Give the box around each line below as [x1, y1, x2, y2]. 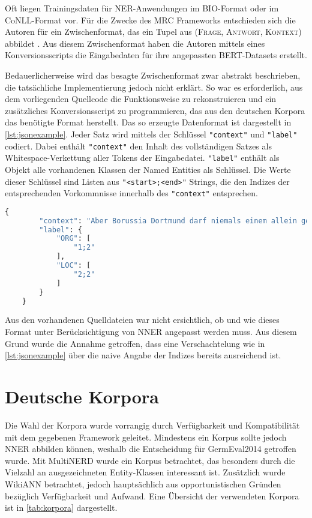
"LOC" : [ [56, 261, 91, 270]
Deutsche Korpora [5, 384, 159, 408]
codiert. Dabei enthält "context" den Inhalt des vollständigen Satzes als [5, 139, 272, 152]
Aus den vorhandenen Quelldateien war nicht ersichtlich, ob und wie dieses [5, 313, 280, 326]
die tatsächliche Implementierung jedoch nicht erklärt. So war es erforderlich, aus [5, 80, 303, 93]
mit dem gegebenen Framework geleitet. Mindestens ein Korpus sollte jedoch [5, 430, 287, 443]
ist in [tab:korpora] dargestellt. [5, 501, 118, 514]
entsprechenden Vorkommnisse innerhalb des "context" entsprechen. [5, 187, 258, 199]
